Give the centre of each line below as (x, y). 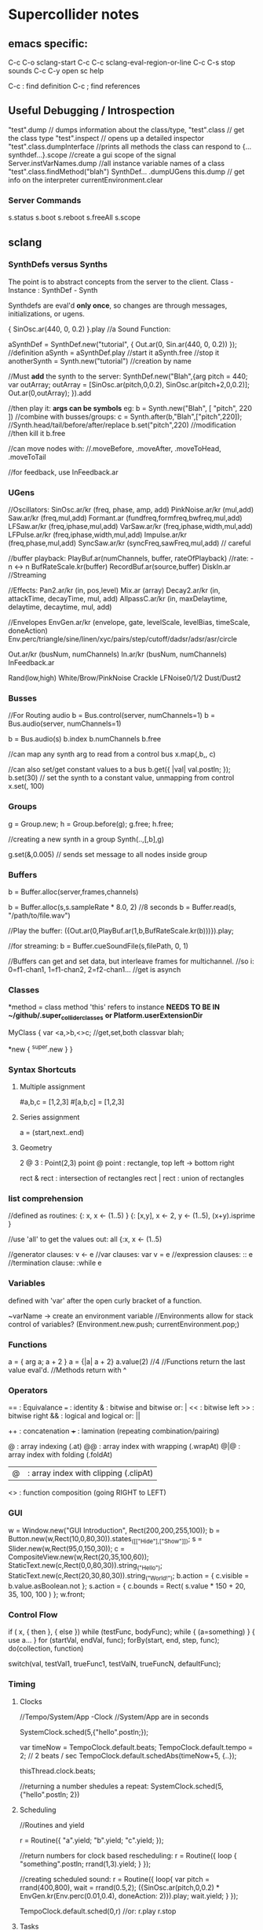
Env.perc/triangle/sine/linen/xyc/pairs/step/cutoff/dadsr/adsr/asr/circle (123, 639)
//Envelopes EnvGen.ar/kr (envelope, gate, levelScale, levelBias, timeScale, (129, 623)
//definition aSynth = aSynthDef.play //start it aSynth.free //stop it (114, 353)
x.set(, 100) (26, 786)
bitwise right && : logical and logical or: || (74, 1416)
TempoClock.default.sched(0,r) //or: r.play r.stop (98, 1911)
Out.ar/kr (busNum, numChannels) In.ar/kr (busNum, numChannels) (118, 654)
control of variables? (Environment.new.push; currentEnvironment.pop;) (124, 1324)
